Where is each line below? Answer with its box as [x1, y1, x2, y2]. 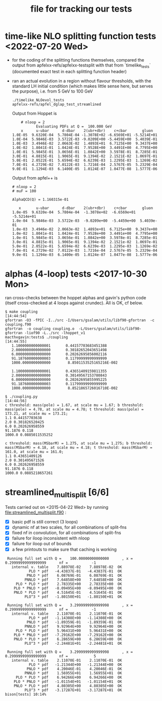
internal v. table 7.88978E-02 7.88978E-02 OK [11, 564, 122, 570]
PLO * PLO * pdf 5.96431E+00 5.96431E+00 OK [15, 628, 122, 633]
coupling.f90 [5, 322, 31, 327]
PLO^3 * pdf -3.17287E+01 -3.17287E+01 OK [24, 687, 122, 692]
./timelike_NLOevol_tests [12, 98, 64, 102]
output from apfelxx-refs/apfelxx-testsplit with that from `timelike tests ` [12, 62, 151, 69]
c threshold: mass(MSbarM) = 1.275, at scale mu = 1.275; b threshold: [5, 440, 152, 446]
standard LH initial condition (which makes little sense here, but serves [12, 83, 153, 89]
